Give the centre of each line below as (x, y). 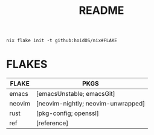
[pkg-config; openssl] (68, 113)
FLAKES (27, 64)
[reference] (52, 123)
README (101, 11)
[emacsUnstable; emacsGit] (76, 94)
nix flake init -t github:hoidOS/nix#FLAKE (62, 41)
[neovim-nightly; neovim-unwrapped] (91, 104)
